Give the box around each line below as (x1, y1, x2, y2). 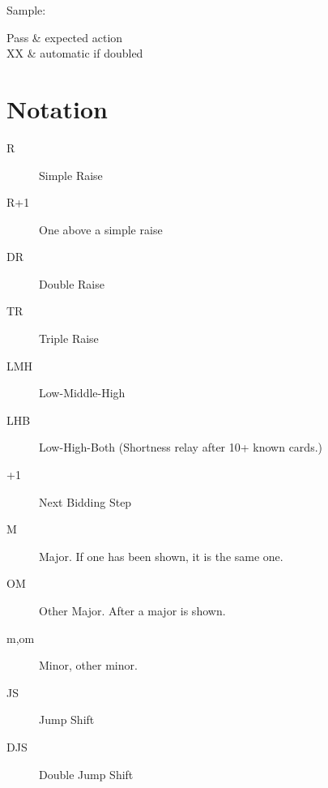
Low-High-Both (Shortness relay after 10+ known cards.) (39, 439, 322, 456)
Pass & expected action (6, 28, 123, 45)
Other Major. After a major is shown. (39, 602, 226, 619)
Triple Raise (39, 330, 99, 347)
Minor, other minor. (39, 657, 138, 674)
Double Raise (39, 275, 104, 292)
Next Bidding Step (39, 493, 132, 510)
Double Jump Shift (39, 765, 134, 782)
